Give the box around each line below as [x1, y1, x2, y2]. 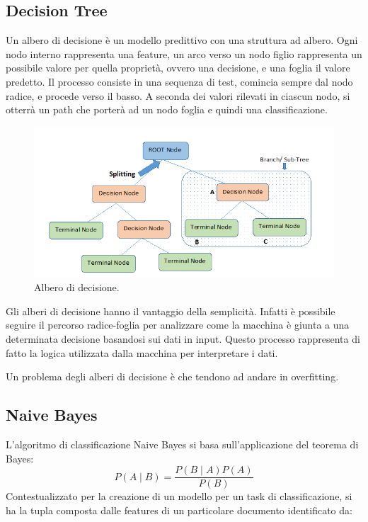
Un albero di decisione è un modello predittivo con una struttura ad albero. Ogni [6, 33, 358, 47]
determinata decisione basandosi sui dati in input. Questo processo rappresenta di [6, 331, 360, 346]
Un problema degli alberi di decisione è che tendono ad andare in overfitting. [6, 369, 339, 384]
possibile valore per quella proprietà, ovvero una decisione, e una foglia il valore [6, 60, 350, 75]
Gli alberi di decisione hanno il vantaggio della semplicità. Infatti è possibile [6, 303, 335, 318]
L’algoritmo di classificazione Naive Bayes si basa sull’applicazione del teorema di [6, 437, 359, 452]
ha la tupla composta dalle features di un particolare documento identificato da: [6, 502, 352, 517]
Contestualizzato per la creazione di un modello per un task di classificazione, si [6, 489, 352, 504]
